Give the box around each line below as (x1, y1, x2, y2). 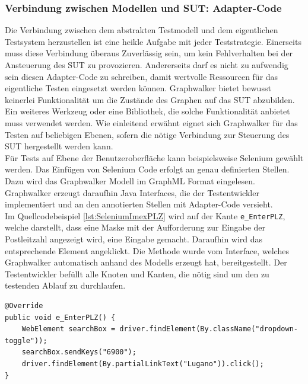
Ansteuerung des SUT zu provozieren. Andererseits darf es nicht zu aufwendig (5, 59, 288, 71)
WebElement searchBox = (21, 325, 116, 334)
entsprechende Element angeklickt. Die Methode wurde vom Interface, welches (5, 244, 289, 257)
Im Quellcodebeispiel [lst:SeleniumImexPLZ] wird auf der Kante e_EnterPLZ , (5, 209, 285, 222)
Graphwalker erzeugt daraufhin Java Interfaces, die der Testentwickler (5, 186, 259, 199)
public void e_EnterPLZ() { (5, 313, 116, 322)
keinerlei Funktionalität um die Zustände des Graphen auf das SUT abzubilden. (5, 93, 295, 105)
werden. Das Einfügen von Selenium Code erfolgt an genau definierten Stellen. (5, 163, 290, 175)
